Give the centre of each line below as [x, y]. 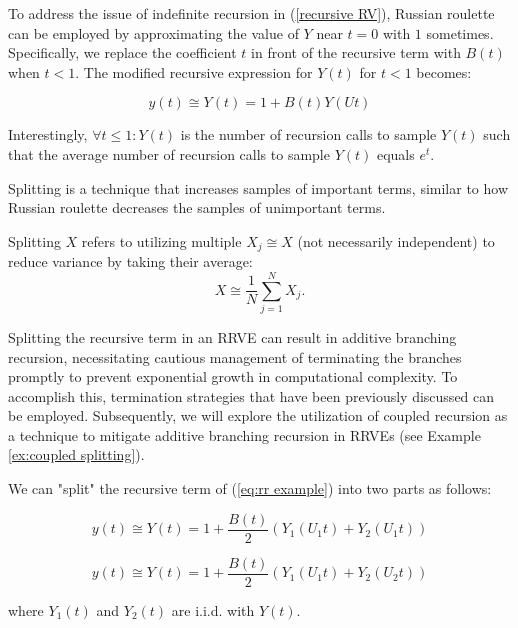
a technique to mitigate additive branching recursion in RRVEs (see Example [244, 434]
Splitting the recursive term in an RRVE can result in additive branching [232, 336]
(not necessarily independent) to [396, 240]
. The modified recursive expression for [194, 71]
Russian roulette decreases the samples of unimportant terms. [197, 207]
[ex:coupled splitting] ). [76, 454]
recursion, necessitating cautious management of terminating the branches [235, 356]
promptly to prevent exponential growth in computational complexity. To [233, 376]
